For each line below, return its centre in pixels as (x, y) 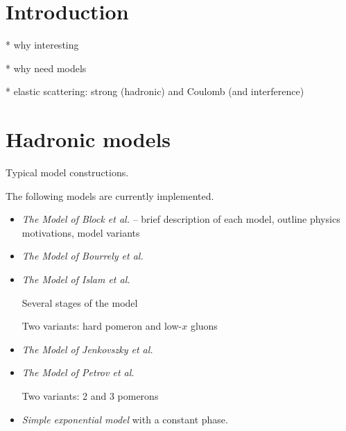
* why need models (46, 68)
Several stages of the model (80, 302)
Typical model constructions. (67, 172)
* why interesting (42, 45)
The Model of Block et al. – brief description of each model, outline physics (181, 219)
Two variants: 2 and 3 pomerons (90, 395)
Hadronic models (88, 139)
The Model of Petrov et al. (78, 372)
